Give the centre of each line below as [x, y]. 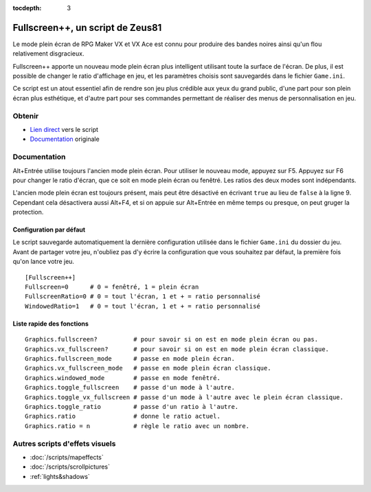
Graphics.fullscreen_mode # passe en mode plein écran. [130, 358]
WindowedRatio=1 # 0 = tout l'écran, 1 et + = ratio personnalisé [143, 306]
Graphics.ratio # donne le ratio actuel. [123, 416]
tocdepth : [27, 8]
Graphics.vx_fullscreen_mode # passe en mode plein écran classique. [148, 368]
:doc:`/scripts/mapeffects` [67, 457]
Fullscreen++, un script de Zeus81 [87, 27]
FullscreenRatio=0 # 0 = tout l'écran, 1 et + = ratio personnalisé [143, 297]
